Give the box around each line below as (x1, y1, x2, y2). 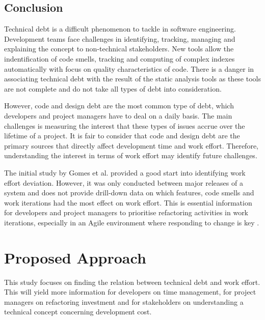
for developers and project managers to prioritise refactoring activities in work (4, 207, 249, 218)
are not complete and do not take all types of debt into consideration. (4, 83, 222, 94)
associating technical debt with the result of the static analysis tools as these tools (4, 73, 261, 84)
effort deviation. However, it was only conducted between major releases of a (4, 177, 243, 188)
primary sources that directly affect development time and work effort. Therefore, (4, 140, 258, 151)
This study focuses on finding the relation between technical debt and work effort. (4, 276, 260, 287)
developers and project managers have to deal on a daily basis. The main (4, 110, 232, 121)
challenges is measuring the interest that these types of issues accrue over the (4, 120, 245, 131)
